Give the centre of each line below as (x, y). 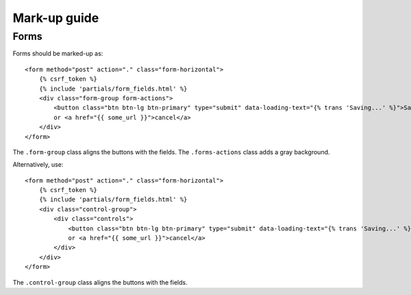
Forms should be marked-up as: (58, 54)
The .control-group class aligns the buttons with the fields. (100, 282)
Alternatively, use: (38, 165)
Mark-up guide (56, 18)
